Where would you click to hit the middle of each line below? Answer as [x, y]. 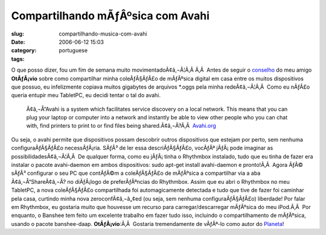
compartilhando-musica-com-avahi [103, 34]
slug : [18, 34]
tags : [18, 59]
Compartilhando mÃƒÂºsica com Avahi [110, 16]
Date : [18, 42]
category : [24, 51]
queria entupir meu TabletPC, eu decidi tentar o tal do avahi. [86, 95]
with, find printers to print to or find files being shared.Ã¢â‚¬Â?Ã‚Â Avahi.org [121, 126]
